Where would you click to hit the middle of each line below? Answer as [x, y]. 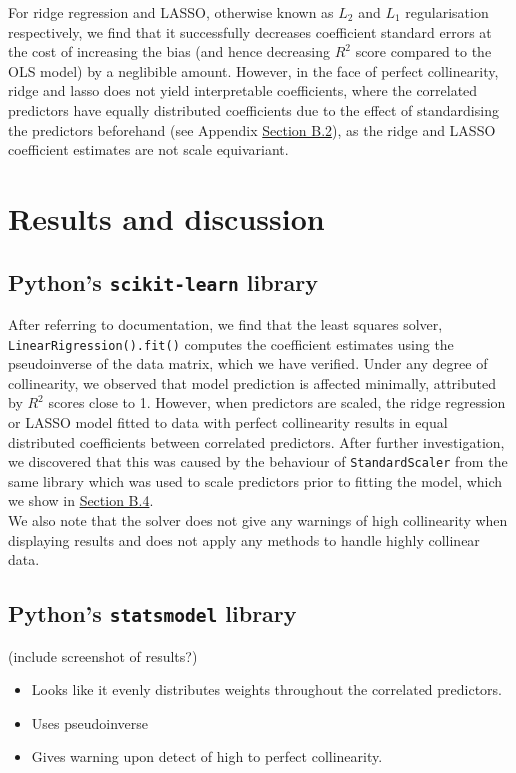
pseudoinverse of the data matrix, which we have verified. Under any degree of [248, 363]
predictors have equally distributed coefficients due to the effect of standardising [253, 109]
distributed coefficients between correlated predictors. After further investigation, [256, 441]
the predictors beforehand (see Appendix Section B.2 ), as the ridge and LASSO [252, 129]
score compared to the [423, 51]
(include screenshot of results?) [103, 655]
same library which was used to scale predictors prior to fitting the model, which [255, 480]
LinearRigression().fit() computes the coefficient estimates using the [231, 343]
